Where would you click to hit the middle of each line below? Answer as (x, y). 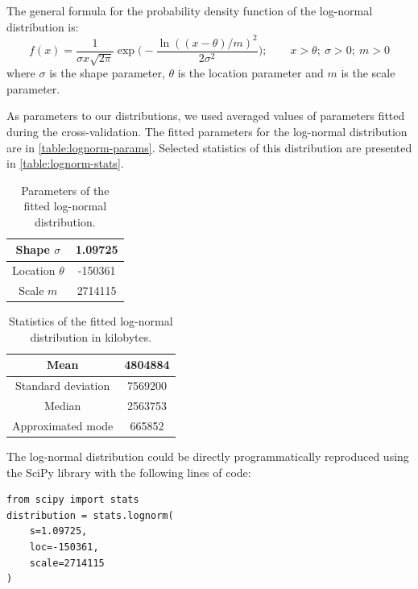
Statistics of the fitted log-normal (91, 321)
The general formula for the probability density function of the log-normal (190, 10)
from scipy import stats (73, 500)
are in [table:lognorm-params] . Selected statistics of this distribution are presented (209, 147)
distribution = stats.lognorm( (90, 515)
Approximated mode (63, 425)
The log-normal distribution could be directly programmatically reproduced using (208, 456)
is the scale (368, 73)
